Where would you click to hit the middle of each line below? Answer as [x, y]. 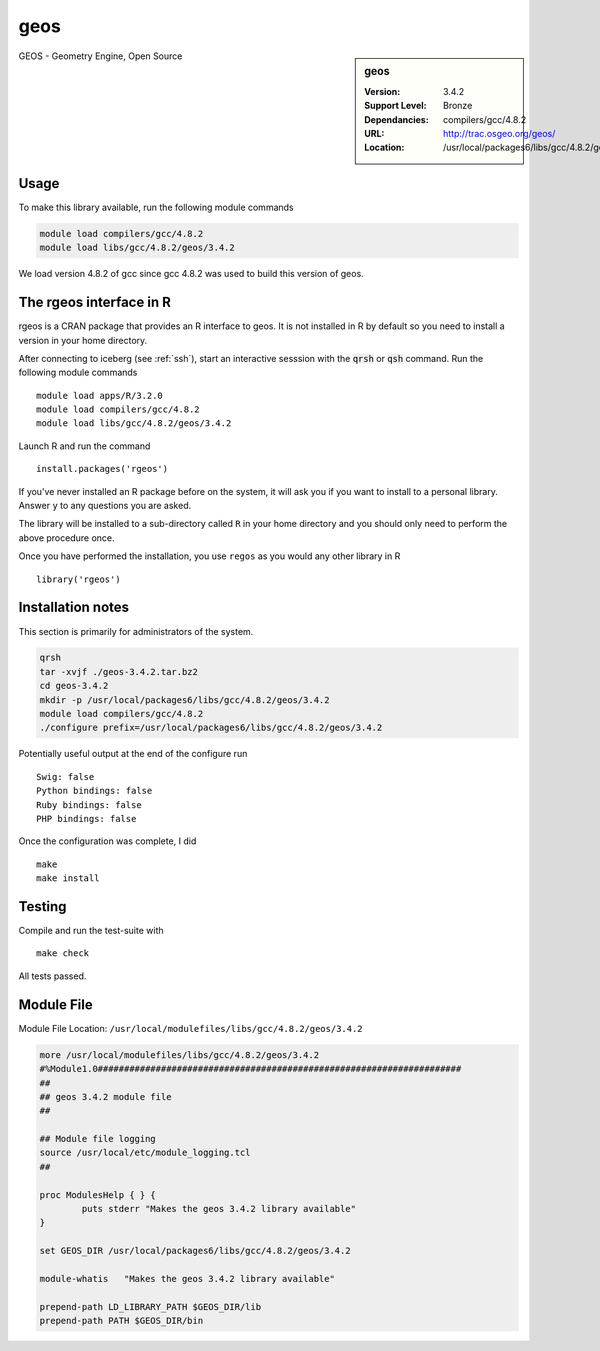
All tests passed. [52, 976]
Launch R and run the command [84, 446]
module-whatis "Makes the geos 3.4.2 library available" [187, 1278]
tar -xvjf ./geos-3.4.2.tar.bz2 [119, 671]
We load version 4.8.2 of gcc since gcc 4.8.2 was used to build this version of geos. [191, 274]
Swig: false [65, 776]
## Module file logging [98, 1139]
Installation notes [74, 607]
